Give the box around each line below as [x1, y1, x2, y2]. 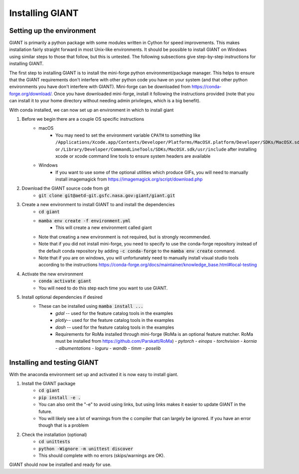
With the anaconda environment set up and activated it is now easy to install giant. [9, 371, 179, 377]
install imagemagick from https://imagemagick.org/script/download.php [55, 176, 203, 182]
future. [38, 408, 52, 414]
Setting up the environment [9, 26, 96, 35]
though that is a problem [38, 422, 89, 429]
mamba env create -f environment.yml [38, 218, 131, 224]
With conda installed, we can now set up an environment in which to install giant [9, 107, 174, 113]
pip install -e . [38, 395, 81, 400]
